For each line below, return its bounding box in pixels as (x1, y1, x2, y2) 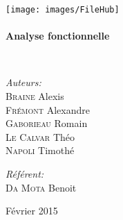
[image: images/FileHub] (6, 5, 120, 15)
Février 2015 (6, 203, 58, 218)
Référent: (6, 167, 44, 180)
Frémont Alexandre (6, 102, 90, 117)
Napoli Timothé (6, 143, 75, 158)
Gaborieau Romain (6, 116, 88, 130)
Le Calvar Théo (6, 129, 75, 144)
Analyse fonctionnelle (6, 28, 110, 43)
